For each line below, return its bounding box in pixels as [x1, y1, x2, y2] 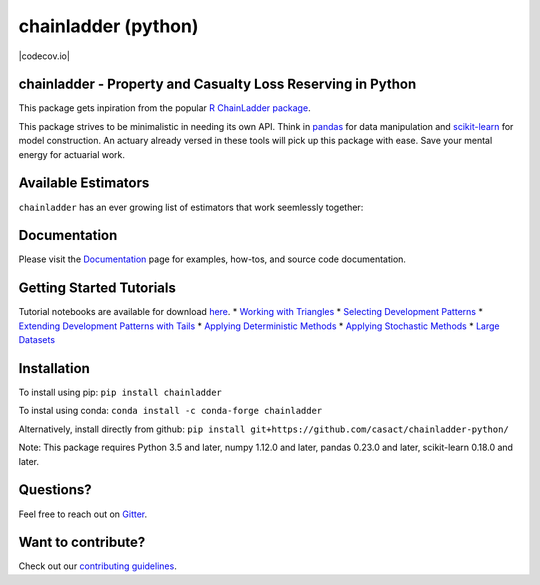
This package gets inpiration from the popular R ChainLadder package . [18, 102, 311, 114]
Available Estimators [18, 175, 150, 192]
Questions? [18, 481, 92, 499]
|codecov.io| [18, 50, 70, 62]
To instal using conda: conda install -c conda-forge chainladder [18, 405, 323, 417]
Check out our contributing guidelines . [18, 560, 177, 572]
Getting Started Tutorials [18, 280, 177, 297]
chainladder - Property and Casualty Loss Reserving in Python [18, 76, 417, 93]
